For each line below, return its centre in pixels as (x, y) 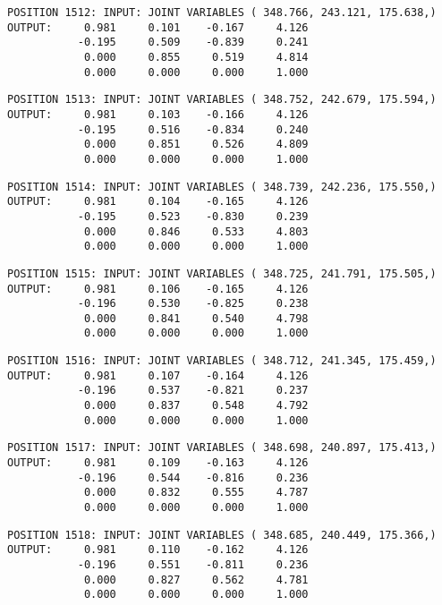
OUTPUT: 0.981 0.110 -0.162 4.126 (158, 550)
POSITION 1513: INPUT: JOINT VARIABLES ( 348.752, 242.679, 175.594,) (222, 100)
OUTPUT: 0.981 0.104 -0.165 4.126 (158, 202)
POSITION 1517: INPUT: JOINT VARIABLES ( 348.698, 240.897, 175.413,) (222, 448)
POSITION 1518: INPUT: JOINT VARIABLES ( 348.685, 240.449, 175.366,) (222, 535)
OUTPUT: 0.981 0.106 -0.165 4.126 (158, 289)
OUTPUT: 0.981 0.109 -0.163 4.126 (158, 463)
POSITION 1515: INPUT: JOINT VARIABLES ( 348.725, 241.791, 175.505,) (222, 273)
